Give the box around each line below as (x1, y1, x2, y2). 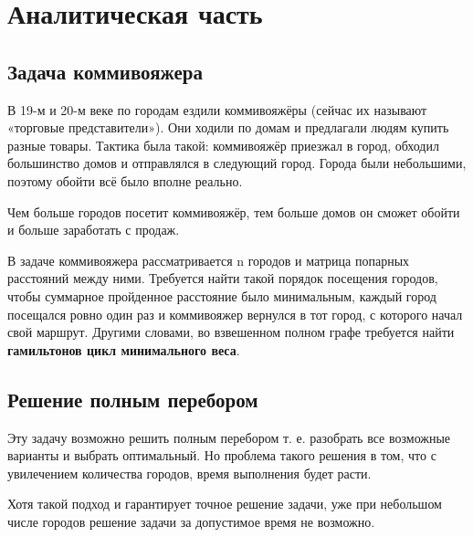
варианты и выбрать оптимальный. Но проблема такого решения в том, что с (7, 446, 436, 465)
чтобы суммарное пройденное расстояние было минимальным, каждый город (7, 286, 436, 305)
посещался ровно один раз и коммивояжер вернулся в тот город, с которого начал (7, 304, 463, 323)
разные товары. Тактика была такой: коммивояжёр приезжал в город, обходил (7, 135, 439, 154)
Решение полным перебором (7, 384, 258, 413)
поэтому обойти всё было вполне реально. (7, 171, 243, 190)
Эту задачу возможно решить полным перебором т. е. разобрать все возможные (7, 427, 451, 447)
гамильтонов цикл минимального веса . (7, 340, 240, 359)
